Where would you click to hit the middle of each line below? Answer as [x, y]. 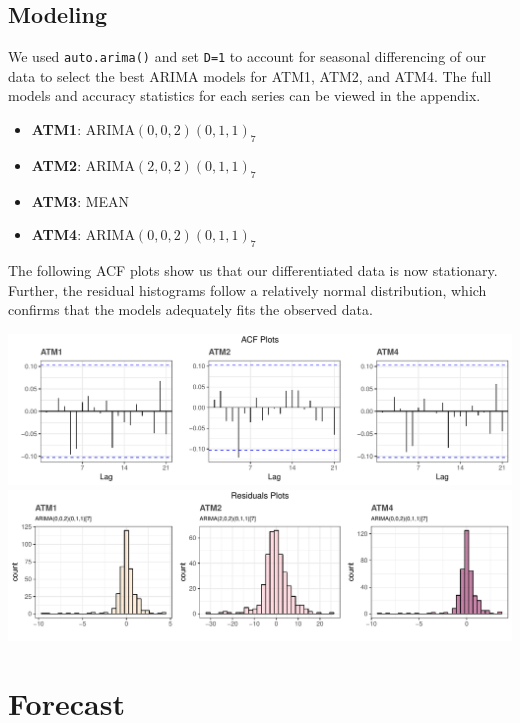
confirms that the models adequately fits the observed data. [190, 309]
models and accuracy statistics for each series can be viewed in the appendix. [244, 95]
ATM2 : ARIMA [83, 164]
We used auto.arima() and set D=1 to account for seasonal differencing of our [247, 56]
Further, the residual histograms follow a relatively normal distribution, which [247, 289]
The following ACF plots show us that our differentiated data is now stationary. [253, 270]
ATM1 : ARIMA [83, 129]
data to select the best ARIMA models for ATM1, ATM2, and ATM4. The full [250, 75]
